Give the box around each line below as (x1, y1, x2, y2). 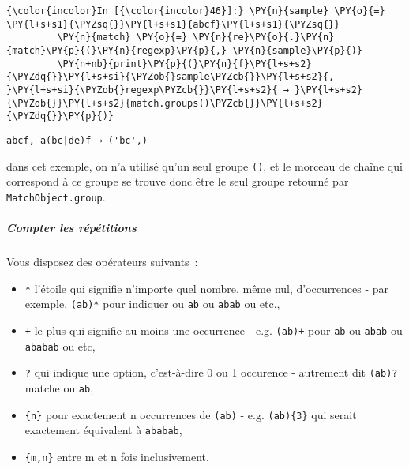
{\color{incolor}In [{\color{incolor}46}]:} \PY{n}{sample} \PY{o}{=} (6, 6, 385, 17)
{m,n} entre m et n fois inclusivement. (24, 448, 209, 464)
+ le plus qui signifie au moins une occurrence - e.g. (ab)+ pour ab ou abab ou (24, 321, 403, 338)
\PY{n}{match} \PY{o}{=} (57, 32, 188, 43)
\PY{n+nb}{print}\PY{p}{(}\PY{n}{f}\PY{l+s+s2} (57, 58, 312, 69)
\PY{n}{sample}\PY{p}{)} (232, 44, 363, 56)
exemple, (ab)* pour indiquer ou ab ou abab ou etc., (24, 295, 280, 312)
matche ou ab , (24, 379, 94, 396)
